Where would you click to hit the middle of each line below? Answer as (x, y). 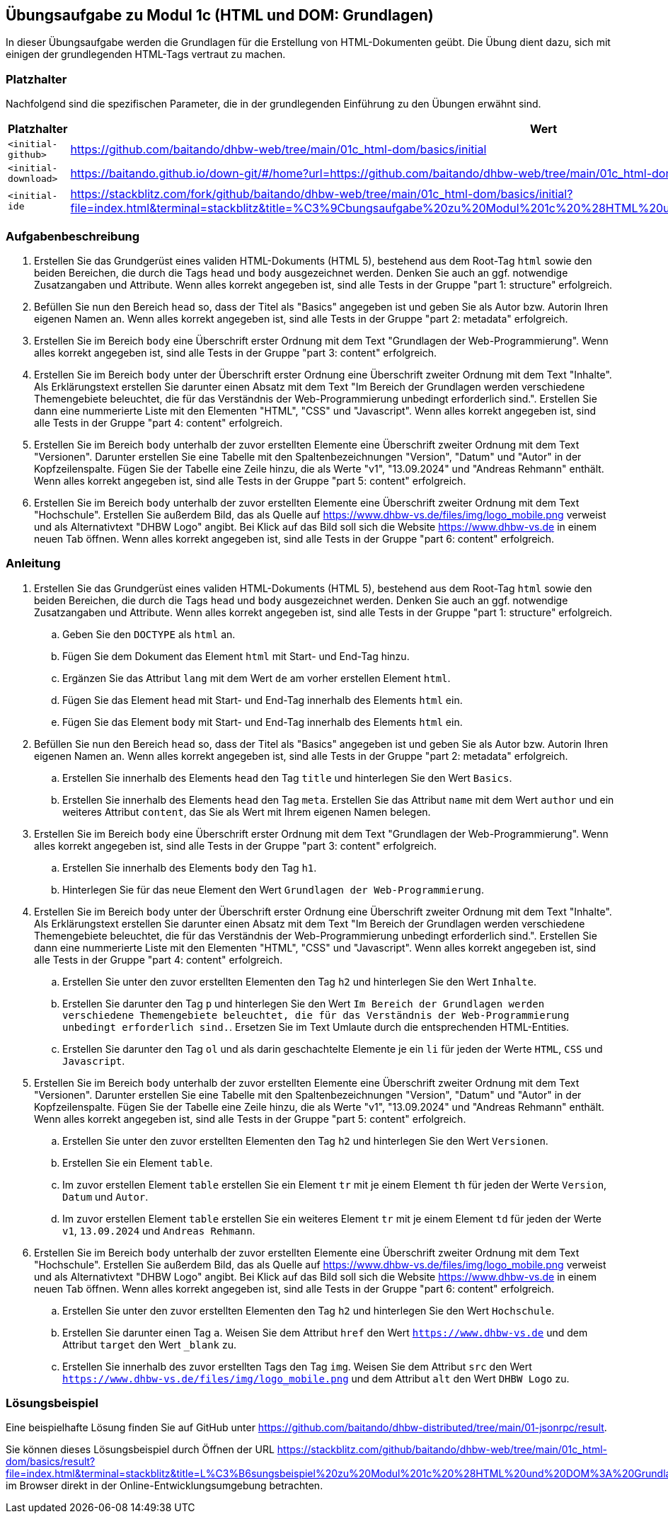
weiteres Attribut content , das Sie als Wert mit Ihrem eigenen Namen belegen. (247, 812)
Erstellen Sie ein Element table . (138, 1162)
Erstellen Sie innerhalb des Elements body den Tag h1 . (190, 867)
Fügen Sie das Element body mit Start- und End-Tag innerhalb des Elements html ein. (263, 722)
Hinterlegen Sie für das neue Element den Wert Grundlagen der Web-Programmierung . (273, 889)
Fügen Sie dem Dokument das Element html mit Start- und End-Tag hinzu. (236, 656)
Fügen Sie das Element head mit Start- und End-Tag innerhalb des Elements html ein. (263, 700)
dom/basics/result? (51, 1462)
